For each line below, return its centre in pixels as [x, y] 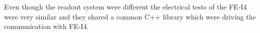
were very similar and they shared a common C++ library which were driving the [130, 16]
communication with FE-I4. [46, 26]
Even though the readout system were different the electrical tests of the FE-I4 [125, 6]
